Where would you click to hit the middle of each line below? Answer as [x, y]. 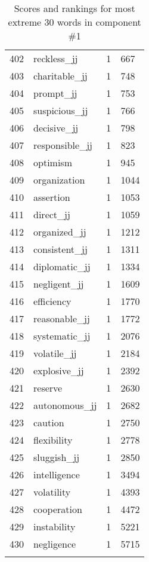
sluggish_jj [57, 457]
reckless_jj [56, 58]
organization [59, 180]
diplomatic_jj [62, 266]
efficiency [52, 301]
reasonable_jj [62, 318]
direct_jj [52, 214]
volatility [52, 492]
